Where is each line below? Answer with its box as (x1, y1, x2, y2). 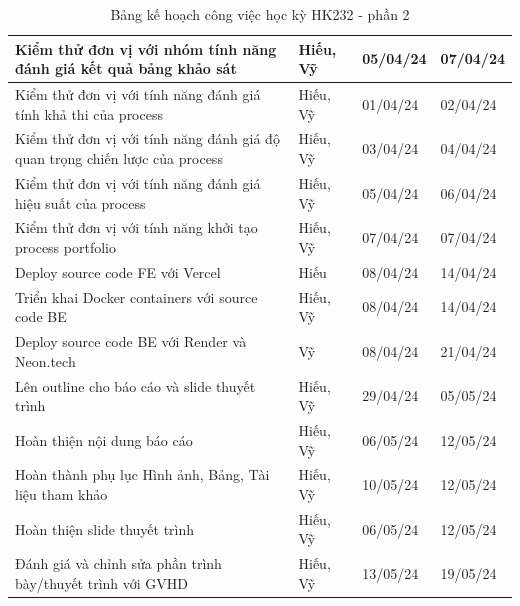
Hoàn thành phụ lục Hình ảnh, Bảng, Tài (15, 464, 270, 485)
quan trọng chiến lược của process (15, 148, 223, 169)
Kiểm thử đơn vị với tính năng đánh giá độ (15, 128, 280, 149)
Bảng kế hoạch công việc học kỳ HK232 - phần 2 (110, 4, 410, 24)
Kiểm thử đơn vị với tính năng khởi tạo (15, 217, 258, 238)
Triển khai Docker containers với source (15, 286, 258, 307)
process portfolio (15, 236, 116, 257)
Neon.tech (15, 350, 76, 371)
